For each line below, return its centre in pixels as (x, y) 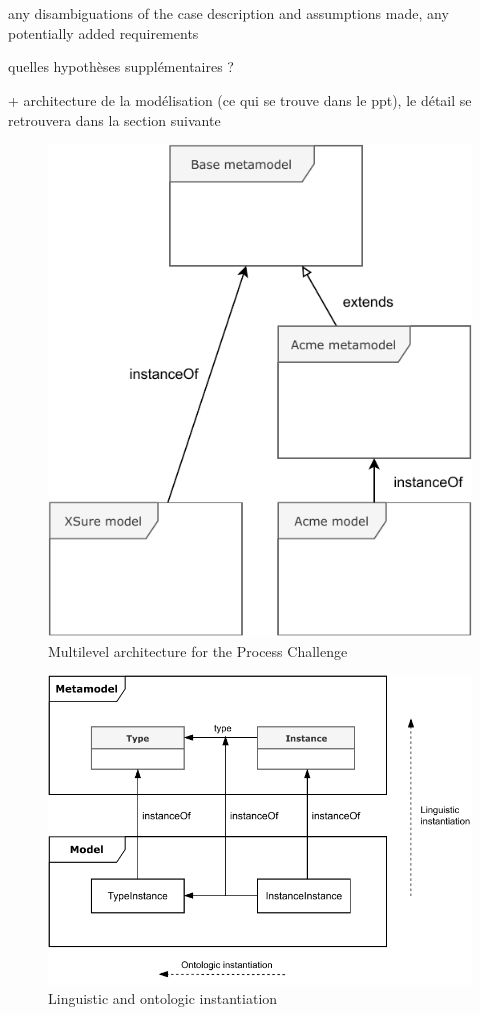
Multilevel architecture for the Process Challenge (198, 650)
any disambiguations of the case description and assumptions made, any (228, 13)
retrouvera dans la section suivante (114, 119)
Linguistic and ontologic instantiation (163, 998)
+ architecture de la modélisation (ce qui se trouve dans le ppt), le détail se (240, 99)
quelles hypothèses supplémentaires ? (121, 66)
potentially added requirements (103, 32)
